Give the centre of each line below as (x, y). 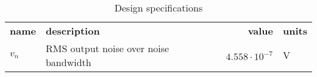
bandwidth (68, 62)
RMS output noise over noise (107, 48)
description (73, 31)
